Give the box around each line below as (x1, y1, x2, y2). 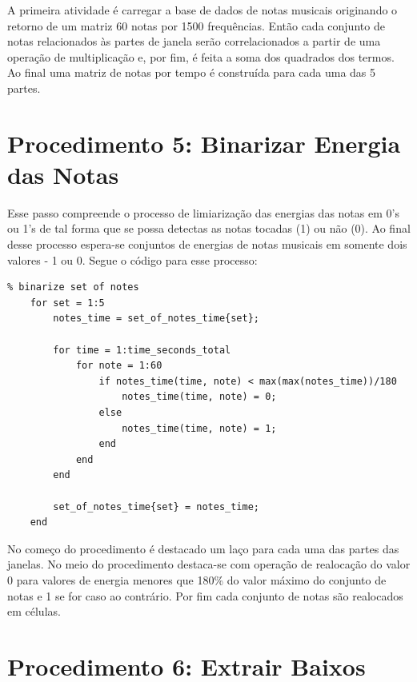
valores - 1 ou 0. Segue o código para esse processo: (7, 251, 258, 268)
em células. (7, 603, 61, 620)
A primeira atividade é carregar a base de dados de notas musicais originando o (7, 2, 398, 18)
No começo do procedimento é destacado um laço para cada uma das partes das (7, 540, 399, 556)
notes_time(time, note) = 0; (122, 391, 277, 403)
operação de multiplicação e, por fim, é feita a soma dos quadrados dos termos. (7, 48, 395, 65)
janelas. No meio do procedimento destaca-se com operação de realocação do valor (7, 556, 411, 572)
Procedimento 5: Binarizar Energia (7, 126, 401, 159)
